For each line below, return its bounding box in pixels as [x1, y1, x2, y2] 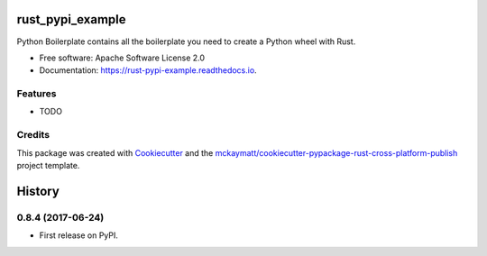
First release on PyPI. [39, 230, 119, 241]
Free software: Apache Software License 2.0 [39, 52, 206, 63]
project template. [16, 160, 80, 170]
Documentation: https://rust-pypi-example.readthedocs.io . [39, 65, 257, 76]
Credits [16, 129, 50, 142]
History [16, 183, 60, 198]
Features [16, 87, 57, 100]
